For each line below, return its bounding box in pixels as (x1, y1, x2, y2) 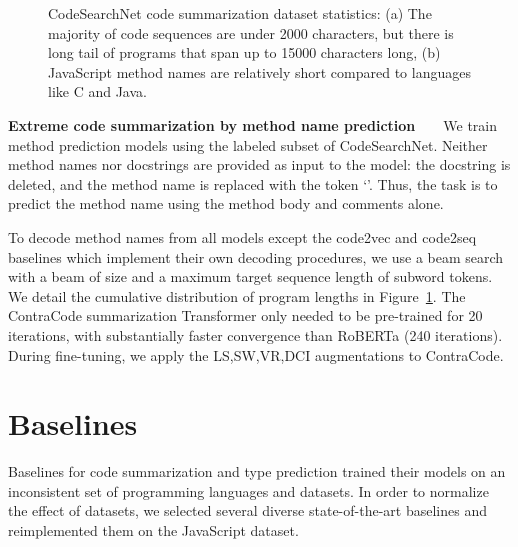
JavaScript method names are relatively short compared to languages (48, 61, 471, 82)
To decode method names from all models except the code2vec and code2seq (8, 226, 477, 247)
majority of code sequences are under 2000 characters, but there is (48, 22, 454, 43)
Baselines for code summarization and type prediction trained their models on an (8, 461, 506, 482)
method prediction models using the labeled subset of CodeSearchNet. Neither (8, 134, 488, 155)
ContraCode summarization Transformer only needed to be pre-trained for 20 (8, 305, 483, 326)
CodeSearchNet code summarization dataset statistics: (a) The (48, 3, 432, 23)
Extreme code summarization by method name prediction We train (8, 114, 498, 135)
